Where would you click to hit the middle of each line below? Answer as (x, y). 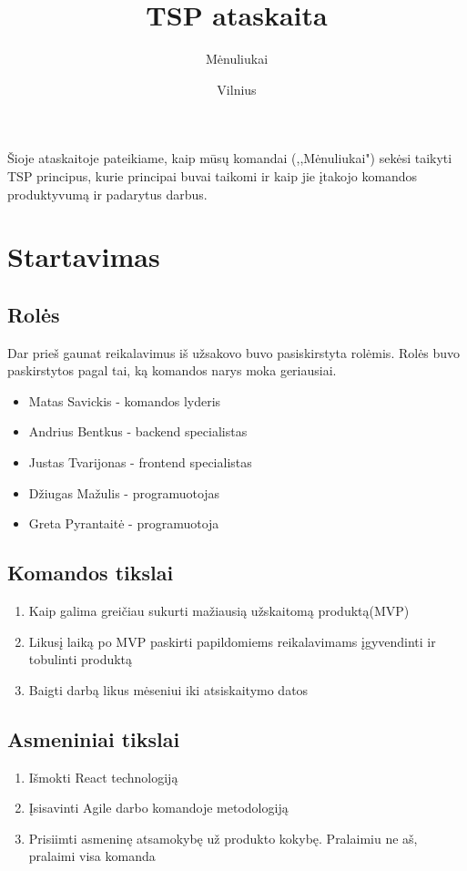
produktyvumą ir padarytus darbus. (107, 194)
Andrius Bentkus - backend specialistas (138, 431)
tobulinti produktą (81, 659)
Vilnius (237, 89)
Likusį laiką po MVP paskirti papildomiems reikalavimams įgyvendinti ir (232, 641)
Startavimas (84, 256)
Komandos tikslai (91, 573)
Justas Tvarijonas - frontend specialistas (140, 462)
